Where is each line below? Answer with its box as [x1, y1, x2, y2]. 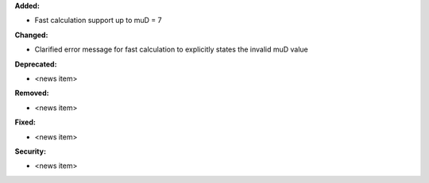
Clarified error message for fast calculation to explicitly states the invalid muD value [34, 44, 309, 55]
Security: [14, 147, 47, 156]
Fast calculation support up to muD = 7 [34, 16, 162, 25]
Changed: [14, 30, 48, 40]
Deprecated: [14, 59, 57, 69]
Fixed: [14, 117, 36, 127]
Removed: [14, 88, 49, 98]
